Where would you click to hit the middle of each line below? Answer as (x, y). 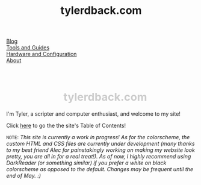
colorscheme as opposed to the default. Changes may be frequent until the (100, 169)
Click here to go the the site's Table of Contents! (66, 125)
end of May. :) (23, 175)
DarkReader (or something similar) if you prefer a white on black (86, 163)
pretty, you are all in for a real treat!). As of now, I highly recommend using (99, 156)
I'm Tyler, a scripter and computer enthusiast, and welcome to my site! (93, 114)
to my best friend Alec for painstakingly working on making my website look (101, 150)
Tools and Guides (28, 48)
